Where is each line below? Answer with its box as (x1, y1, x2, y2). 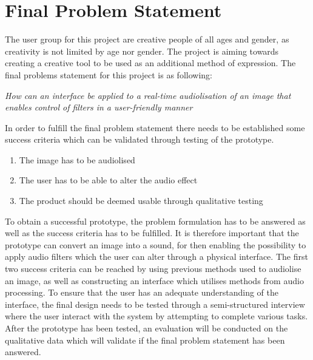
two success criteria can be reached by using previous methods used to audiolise (5, 262, 301, 275)
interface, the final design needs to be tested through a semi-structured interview (5, 297, 305, 310)
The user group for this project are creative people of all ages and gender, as (5, 33, 289, 46)
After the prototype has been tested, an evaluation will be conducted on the (5, 322, 288, 334)
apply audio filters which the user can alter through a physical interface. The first (5, 250, 308, 263)
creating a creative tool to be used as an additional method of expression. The (5, 56, 296, 69)
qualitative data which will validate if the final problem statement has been (5, 333, 285, 346)
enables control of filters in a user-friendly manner (5, 101, 193, 114)
